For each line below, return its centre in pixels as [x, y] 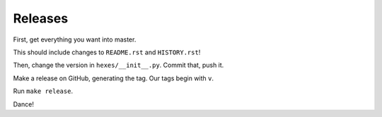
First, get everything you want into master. [75, 39]
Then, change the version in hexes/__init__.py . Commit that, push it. [118, 65]
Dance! [24, 104]
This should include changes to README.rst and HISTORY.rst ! [107, 52]
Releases [41, 18]
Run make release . [43, 91]
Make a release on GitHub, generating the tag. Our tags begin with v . [114, 78]
